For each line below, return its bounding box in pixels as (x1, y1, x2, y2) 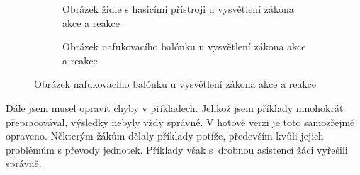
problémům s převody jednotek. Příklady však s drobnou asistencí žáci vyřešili (6, 142, 348, 157)
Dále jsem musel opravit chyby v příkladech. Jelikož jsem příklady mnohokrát (6, 100, 344, 115)
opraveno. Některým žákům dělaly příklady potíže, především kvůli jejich (6, 128, 324, 143)
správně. (6, 156, 42, 171)
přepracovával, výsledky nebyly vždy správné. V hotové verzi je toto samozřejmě (6, 114, 355, 129)
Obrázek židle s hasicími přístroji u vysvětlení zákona (62, 1, 294, 16)
